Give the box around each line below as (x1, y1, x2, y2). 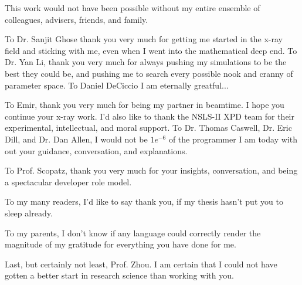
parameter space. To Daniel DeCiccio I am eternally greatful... (5, 79, 229, 91)
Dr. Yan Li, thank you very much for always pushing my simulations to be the (5, 56, 287, 68)
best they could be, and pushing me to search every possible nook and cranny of (5, 67, 293, 79)
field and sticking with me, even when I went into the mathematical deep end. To (5, 44, 297, 56)
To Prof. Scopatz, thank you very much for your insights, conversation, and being (5, 164, 298, 177)
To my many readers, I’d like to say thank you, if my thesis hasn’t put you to (5, 195, 283, 208)
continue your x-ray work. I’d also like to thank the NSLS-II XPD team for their (5, 110, 294, 122)
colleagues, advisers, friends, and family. (5, 13, 148, 25)
